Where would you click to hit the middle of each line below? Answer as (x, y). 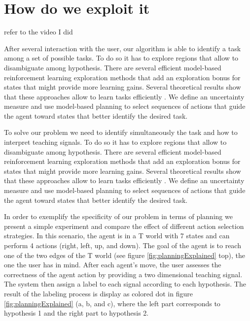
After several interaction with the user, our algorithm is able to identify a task (123, 48)
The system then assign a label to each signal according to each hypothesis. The (125, 284)
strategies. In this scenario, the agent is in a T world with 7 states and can (117, 236)
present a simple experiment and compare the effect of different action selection (124, 226)
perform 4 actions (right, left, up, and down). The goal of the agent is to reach (123, 245)
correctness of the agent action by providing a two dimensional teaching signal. (123, 274)
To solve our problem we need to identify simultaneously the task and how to (121, 132)
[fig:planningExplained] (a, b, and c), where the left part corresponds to (112, 303)
